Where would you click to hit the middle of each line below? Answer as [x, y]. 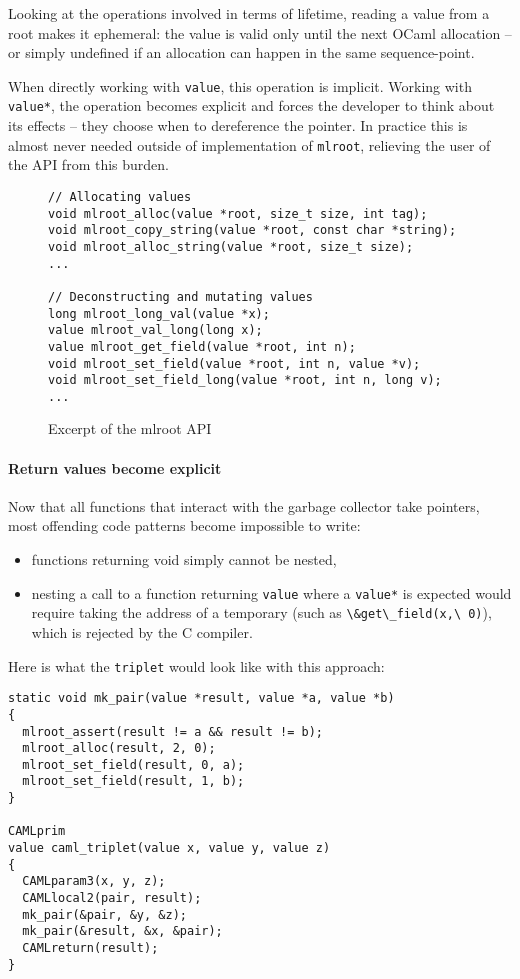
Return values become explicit [115, 467]
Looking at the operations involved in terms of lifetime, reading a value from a [249, 13]
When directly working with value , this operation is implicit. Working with [240, 85]
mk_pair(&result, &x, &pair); [122, 931]
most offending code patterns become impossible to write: [184, 525]
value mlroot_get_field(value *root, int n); [202, 346]
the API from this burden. [88, 164]
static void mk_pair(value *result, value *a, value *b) [201, 698]
